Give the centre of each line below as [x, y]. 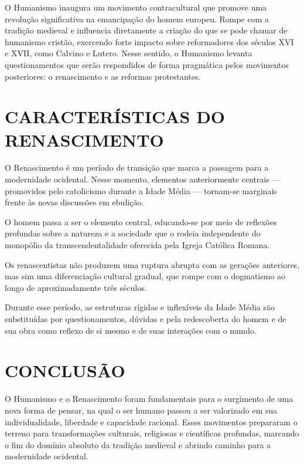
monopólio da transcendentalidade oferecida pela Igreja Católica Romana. [137, 245]
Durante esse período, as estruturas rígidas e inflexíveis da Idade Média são [140, 307]
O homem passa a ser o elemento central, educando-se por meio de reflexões [141, 221]
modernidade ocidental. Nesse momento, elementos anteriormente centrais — [143, 179]
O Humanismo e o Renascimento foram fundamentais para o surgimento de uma [149, 399]
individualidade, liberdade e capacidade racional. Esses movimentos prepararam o [151, 421]
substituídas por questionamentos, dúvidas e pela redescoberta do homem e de [146, 319]
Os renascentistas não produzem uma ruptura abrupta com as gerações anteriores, [152, 264]
